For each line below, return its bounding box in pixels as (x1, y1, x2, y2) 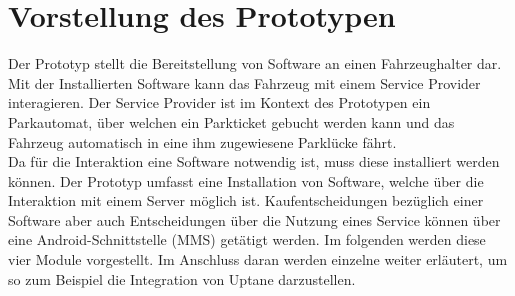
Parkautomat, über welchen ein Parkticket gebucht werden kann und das (8, 111, 455, 132)
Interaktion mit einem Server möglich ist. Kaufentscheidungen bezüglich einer (8, 190, 484, 211)
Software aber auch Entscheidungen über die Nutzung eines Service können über (8, 209, 501, 230)
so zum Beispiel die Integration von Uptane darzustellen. (8, 268, 356, 289)
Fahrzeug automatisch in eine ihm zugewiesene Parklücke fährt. (8, 131, 397, 152)
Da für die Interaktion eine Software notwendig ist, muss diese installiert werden (8, 151, 500, 172)
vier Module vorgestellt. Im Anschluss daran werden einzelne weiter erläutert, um (8, 249, 508, 270)
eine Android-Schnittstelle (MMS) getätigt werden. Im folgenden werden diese (8, 229, 486, 250)
